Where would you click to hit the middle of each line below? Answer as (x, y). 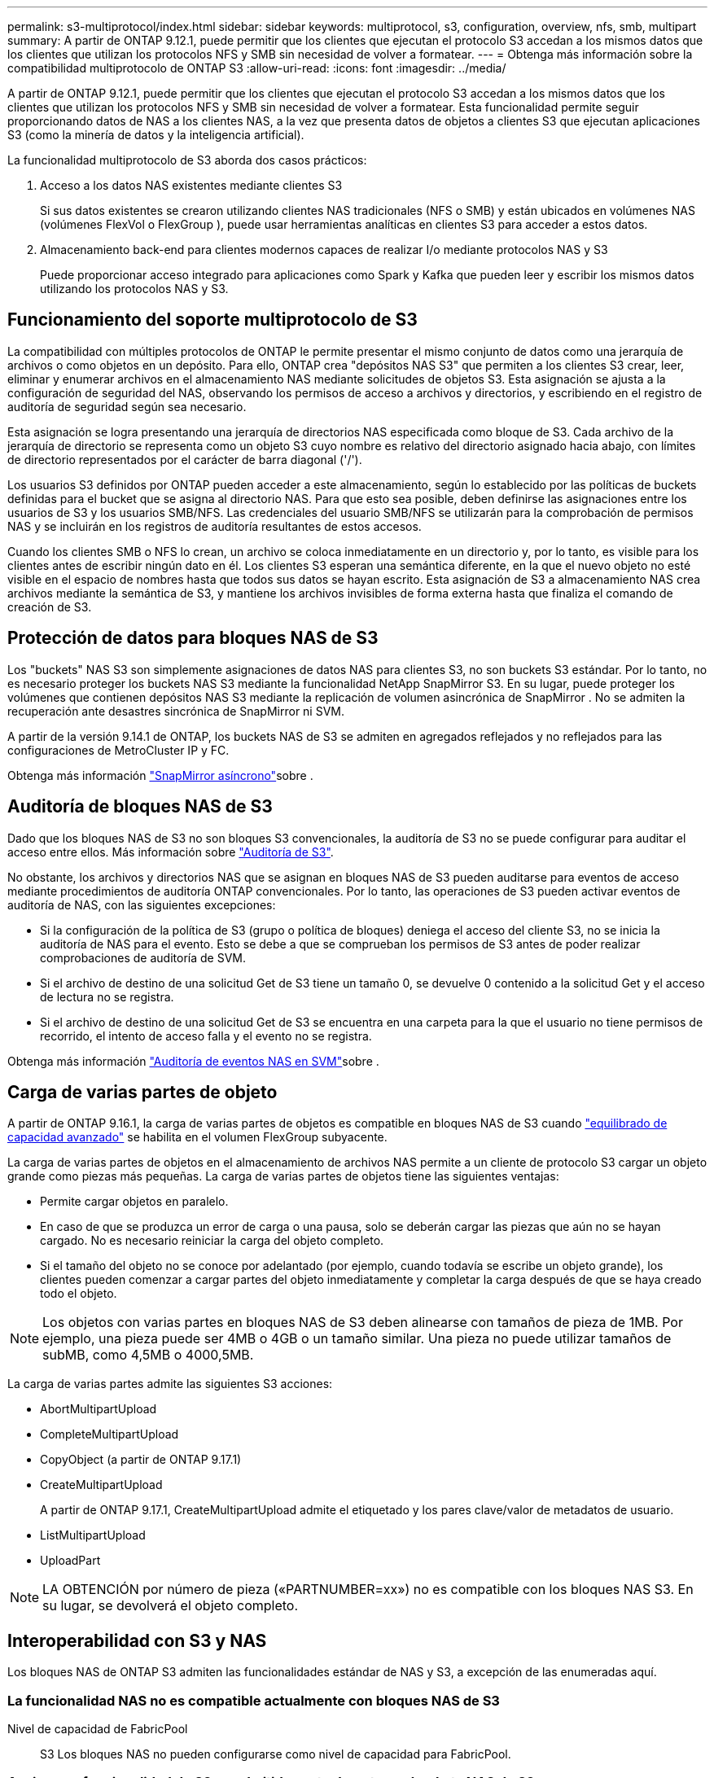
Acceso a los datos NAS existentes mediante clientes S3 (191, 185)
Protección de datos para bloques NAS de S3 (193, 638)
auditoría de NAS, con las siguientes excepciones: (142, 904)
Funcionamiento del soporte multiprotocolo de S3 (212, 320)
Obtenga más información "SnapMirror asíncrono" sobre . (160, 775)
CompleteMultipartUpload (110, 1434)
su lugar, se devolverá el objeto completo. (171, 1606)
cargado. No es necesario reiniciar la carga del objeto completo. (212, 1241)
